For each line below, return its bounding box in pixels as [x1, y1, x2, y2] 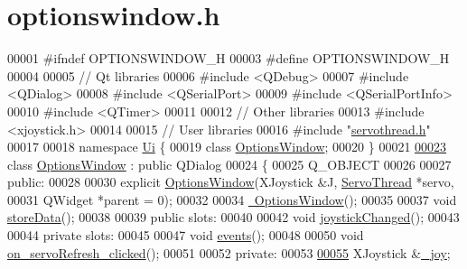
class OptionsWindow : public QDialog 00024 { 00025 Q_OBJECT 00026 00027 [7, 154, 452, 173]
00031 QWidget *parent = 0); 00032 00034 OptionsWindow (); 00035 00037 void [7, 190, 457, 209]
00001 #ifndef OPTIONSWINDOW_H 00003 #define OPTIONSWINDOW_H [7, 49, 450, 68]
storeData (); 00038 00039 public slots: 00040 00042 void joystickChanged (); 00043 [7, 208, 460, 227]
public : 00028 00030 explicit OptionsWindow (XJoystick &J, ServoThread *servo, [7, 172, 454, 191]
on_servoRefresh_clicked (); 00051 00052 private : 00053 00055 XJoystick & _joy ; [7, 243, 451, 262]
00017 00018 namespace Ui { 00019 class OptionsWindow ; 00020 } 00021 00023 [7, 137, 447, 156]
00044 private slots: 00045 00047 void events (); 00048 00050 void [7, 226, 364, 245]
